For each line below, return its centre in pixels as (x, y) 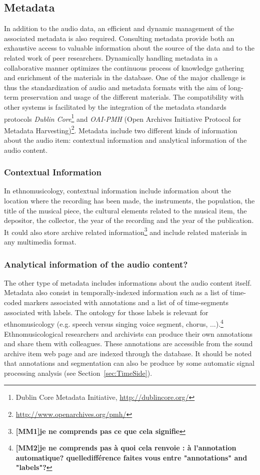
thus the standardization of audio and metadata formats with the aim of (115, 87)
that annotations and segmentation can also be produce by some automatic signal (129, 363)
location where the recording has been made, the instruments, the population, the (129, 201)
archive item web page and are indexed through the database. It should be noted (128, 353)
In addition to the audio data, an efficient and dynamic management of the (119, 28)
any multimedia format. (40, 242)
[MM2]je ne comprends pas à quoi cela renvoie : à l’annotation (126, 448)
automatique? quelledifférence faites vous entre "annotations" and (131, 457)
